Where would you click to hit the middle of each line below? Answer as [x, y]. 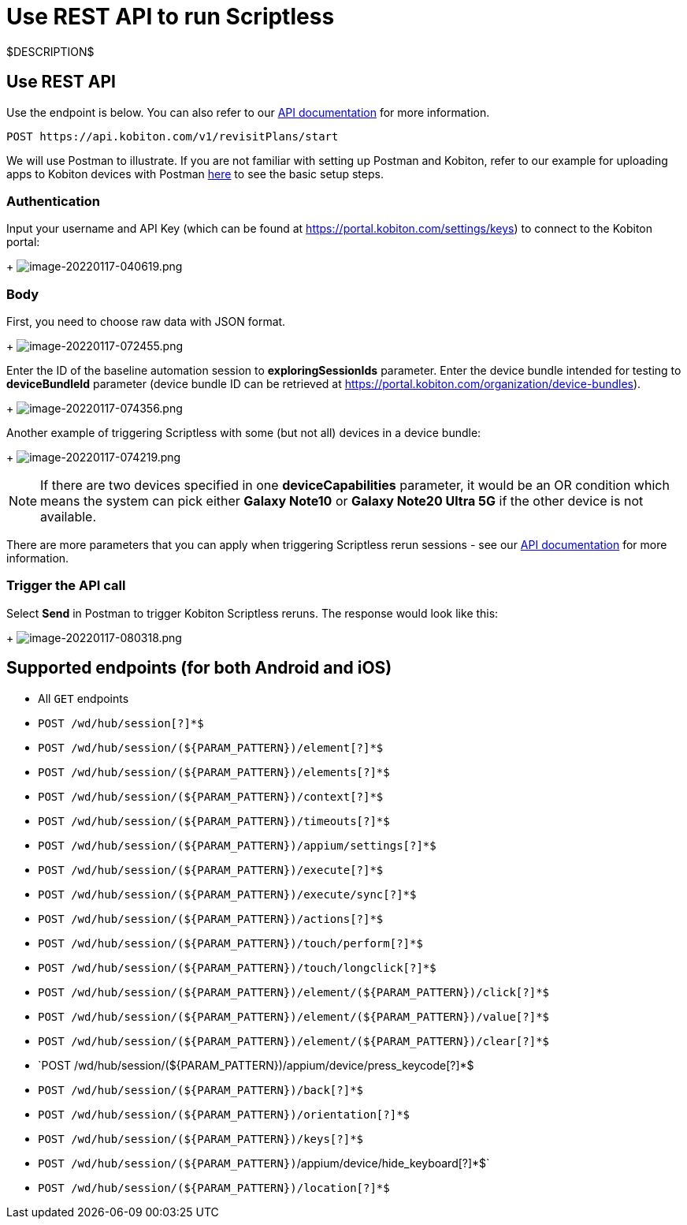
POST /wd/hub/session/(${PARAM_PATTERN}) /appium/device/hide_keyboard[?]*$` [264, 1163]
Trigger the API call [66, 586]
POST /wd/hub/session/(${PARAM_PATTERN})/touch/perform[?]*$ [230, 943]
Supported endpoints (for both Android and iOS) [199, 668]
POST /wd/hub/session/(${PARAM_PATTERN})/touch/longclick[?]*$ [237, 967]
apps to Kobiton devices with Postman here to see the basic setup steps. [195, 174]
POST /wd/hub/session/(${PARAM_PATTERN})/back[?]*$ [201, 1090]
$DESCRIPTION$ [50, 51]
